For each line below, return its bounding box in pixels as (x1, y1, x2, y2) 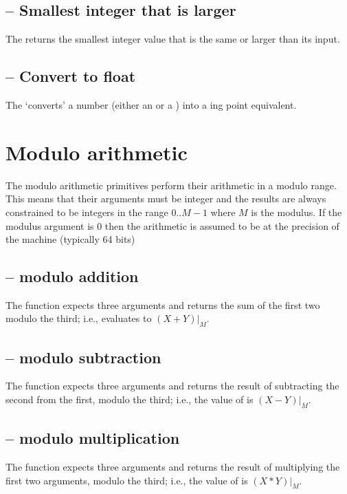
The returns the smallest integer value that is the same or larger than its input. (5, 32, 340, 46)
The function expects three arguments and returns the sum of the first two (5, 297, 320, 312)
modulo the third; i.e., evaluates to (5, 311, 152, 325)
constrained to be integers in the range (5, 204, 168, 219)
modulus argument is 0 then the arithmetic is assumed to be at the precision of (5, 218, 339, 233)
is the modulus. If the (251, 204, 342, 219)
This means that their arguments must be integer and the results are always (5, 191, 326, 206)
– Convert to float (5, 65, 136, 87)
